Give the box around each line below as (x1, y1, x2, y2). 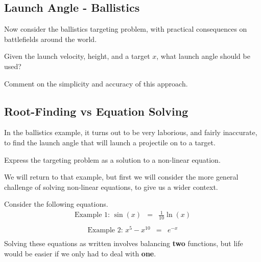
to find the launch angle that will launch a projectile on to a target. (4, 137, 216, 147)
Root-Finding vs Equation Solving (4, 103, 188, 119)
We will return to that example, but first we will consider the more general (4, 171, 239, 182)
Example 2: (87, 227, 123, 234)
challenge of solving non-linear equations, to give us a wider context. (4, 181, 218, 192)
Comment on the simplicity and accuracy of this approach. (4, 78, 188, 89)
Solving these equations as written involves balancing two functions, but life (4, 238, 243, 249)
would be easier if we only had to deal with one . (4, 248, 156, 259)
